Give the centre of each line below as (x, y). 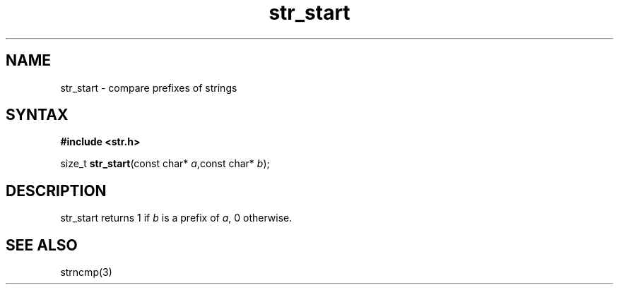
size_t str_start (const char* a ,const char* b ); (165, 164)
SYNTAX (37, 115)
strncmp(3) (86, 272)
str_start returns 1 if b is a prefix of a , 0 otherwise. (176, 218)
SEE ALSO (42, 245)
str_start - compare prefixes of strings (149, 87)
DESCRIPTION (56, 191)
